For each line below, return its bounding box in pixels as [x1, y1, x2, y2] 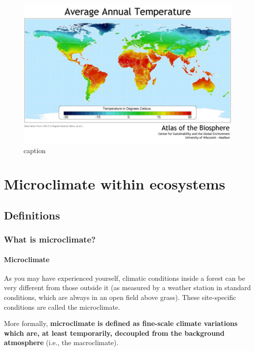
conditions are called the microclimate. [4, 301, 120, 312]
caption [24, 145, 46, 155]
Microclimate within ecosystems [4, 174, 226, 194]
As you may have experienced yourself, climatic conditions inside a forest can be [4, 272, 245, 283]
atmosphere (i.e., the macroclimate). [4, 337, 119, 348]
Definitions [4, 207, 60, 222]
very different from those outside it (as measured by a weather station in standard [4, 282, 251, 293]
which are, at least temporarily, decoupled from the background [4, 327, 225, 338]
